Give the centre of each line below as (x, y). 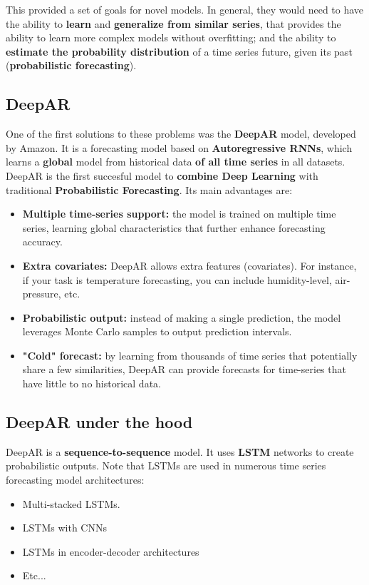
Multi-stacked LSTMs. (71, 503)
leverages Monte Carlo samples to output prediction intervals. (157, 331)
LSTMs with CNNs (64, 528)
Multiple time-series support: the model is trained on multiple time (179, 214)
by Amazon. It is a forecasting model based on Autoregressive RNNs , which (179, 147)
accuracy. (42, 241)
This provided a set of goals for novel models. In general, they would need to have (185, 9)
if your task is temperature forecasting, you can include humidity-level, (177, 279)
